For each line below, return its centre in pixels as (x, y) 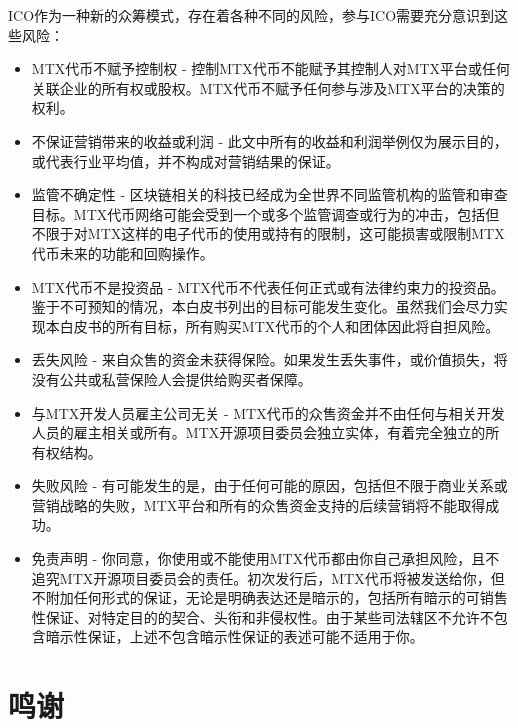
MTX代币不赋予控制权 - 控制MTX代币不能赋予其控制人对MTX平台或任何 (271, 68)
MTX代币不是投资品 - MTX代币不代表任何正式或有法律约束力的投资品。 (268, 286)
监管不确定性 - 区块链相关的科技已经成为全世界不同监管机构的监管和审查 (269, 194)
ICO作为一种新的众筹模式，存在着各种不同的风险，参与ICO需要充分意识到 (251, 15)
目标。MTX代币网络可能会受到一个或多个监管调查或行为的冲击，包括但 (265, 213)
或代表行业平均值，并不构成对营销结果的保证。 (185, 160)
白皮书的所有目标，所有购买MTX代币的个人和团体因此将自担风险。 (279, 325)
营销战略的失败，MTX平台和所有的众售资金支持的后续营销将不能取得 (258, 504)
